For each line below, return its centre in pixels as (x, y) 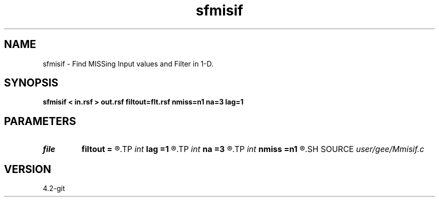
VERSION (28, 169)
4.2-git (54, 188)
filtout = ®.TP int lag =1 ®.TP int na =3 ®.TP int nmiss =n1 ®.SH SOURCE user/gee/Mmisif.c (253, 149)
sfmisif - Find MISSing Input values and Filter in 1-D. (128, 63)
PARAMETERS (40, 121)
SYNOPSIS (31, 83)
